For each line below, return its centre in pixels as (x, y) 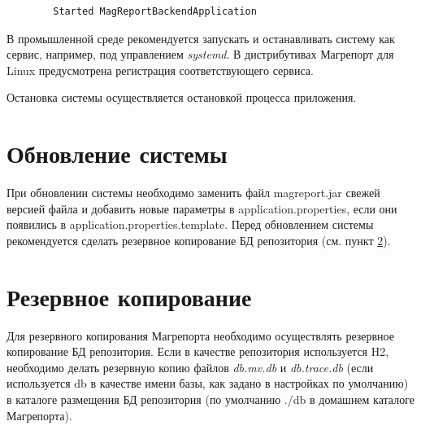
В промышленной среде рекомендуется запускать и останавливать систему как (201, 38)
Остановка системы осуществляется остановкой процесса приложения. (182, 97)
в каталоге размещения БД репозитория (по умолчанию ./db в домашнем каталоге (210, 399)
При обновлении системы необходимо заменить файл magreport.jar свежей (193, 193)
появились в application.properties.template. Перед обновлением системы (190, 224)
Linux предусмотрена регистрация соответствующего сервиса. (160, 70)
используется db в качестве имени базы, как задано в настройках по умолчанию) (208, 383)
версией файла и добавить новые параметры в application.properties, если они (202, 208)
